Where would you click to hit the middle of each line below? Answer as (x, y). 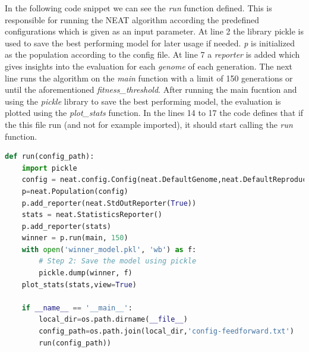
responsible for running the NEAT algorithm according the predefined (132, 19)
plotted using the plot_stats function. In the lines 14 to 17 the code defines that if (154, 113)
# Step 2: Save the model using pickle (118, 261)
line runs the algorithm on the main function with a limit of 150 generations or (149, 78)
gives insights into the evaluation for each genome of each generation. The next (149, 66)
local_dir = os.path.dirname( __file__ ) (113, 320)
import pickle (49, 168)
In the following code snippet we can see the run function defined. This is (138, 8)
